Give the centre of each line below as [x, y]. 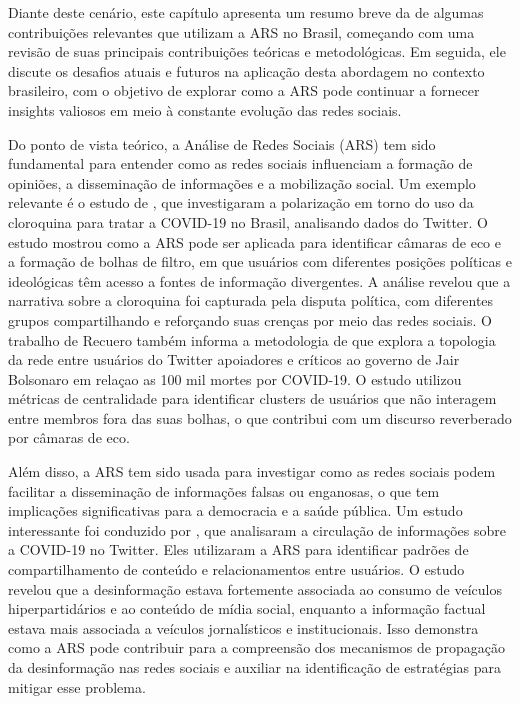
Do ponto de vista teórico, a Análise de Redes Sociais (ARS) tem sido [222, 143]
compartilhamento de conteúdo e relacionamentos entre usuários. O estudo [236, 569]
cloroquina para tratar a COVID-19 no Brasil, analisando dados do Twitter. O [248, 221]
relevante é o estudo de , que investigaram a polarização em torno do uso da [241, 202]
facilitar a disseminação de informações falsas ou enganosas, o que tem [224, 490]
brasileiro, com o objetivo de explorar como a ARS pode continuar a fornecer [244, 90]
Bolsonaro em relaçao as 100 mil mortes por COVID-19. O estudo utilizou [235, 378]
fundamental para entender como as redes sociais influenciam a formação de [240, 163]
